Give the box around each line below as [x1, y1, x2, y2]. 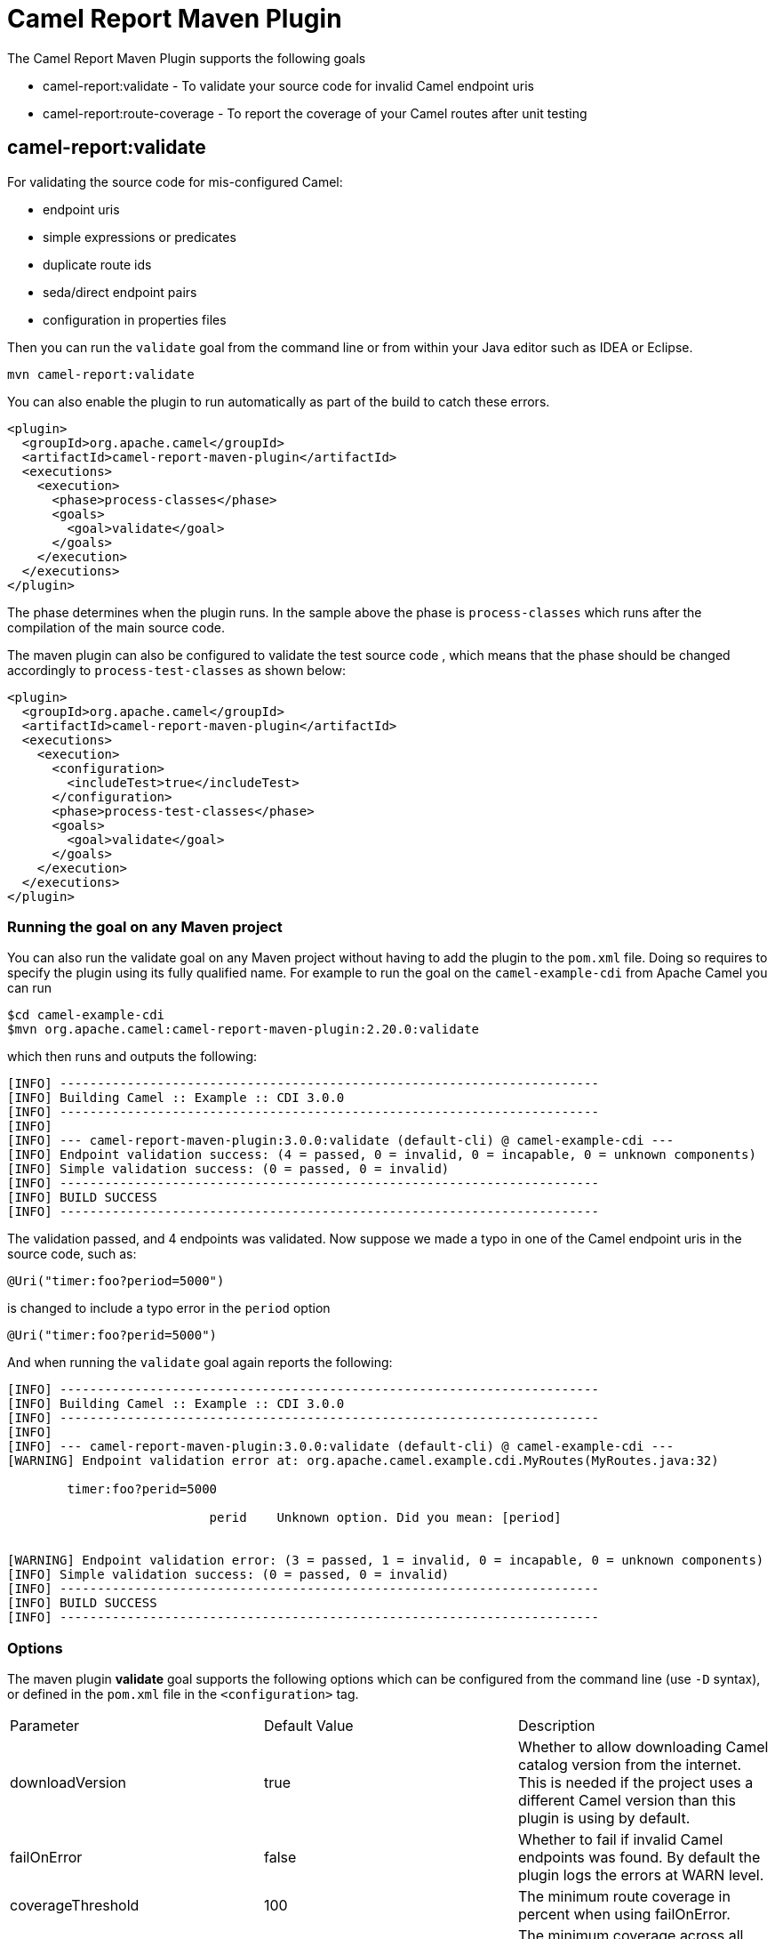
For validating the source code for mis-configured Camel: [7, 173, 343, 189]
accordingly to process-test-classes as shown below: [7, 662, 347, 678]
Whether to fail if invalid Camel [517, 1830, 723, 1849]
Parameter [10, 1717, 79, 1735]
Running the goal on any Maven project [7, 917, 283, 936]
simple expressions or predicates [43, 229, 236, 245]
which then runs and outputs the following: [7, 1049, 258, 1065]
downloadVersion [10, 1774, 126, 1792]
